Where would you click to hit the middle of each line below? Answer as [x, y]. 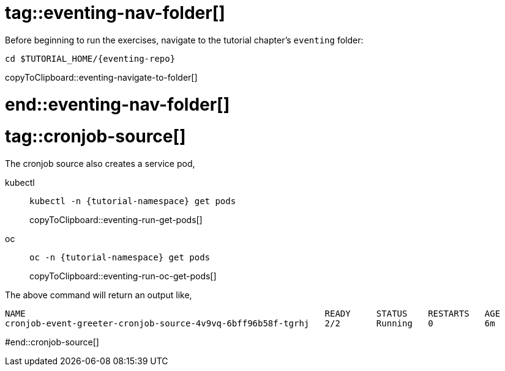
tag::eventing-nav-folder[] [115, 13]
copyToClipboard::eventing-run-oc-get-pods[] [123, 276]
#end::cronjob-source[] [52, 342]
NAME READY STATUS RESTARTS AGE [253, 314]
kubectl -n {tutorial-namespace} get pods [133, 201]
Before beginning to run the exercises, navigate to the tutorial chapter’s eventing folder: [184, 40]
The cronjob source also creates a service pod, [100, 163]
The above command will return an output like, [99, 295]
